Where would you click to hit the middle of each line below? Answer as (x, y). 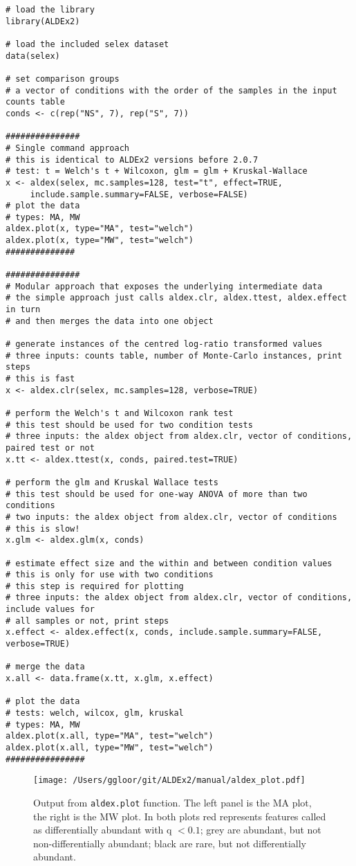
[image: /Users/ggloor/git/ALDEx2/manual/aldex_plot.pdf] (169, 781)
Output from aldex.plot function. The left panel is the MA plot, (172, 802)
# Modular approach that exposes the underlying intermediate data (164, 286)
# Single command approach (67, 148)
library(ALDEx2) (43, 21)
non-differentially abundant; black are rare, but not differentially (170, 843)
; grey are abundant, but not (261, 830)
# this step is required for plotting (95, 586)
